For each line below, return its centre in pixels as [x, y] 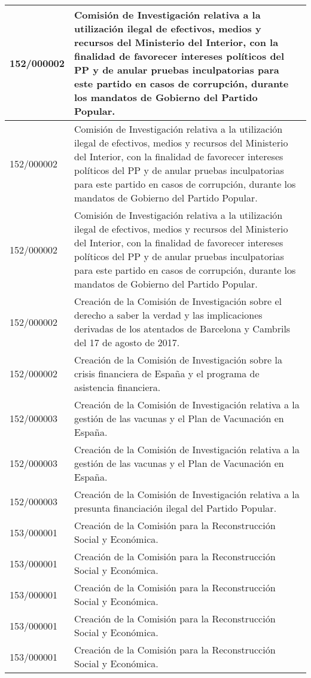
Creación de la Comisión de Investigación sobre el [178, 301]
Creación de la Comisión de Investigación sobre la [178, 360]
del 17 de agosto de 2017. [127, 342]
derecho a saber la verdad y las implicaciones [168, 315]
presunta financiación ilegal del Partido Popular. [176, 508]
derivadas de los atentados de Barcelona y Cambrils [182, 329]
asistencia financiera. [118, 387]
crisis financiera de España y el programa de [167, 373]
